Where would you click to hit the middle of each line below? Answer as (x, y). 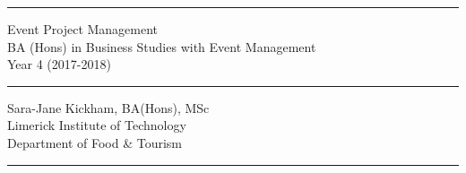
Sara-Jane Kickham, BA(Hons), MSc (108, 107)
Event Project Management (83, 29)
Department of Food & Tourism (95, 142)
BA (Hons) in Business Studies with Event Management (162, 46)
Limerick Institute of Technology (97, 125)
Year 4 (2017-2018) (59, 64)
